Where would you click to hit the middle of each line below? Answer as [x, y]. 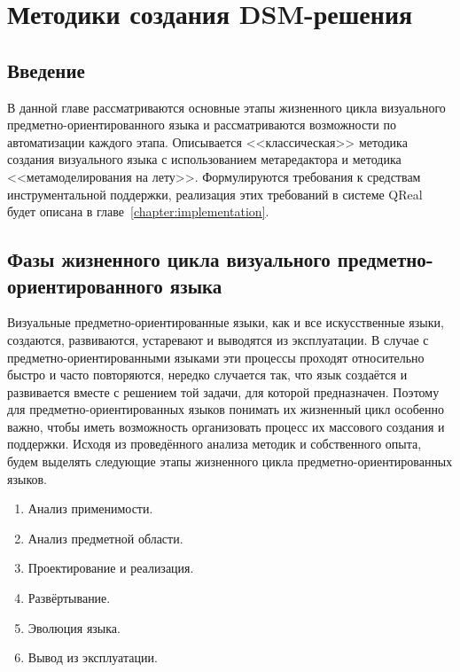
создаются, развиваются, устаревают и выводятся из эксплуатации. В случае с [218, 339]
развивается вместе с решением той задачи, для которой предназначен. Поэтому [223, 391]
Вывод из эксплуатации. [93, 657]
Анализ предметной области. [105, 538]
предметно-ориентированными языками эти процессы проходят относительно [216, 357]
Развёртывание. [69, 598]
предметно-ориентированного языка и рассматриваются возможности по [202, 125]
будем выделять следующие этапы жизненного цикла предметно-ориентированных [230, 461]
